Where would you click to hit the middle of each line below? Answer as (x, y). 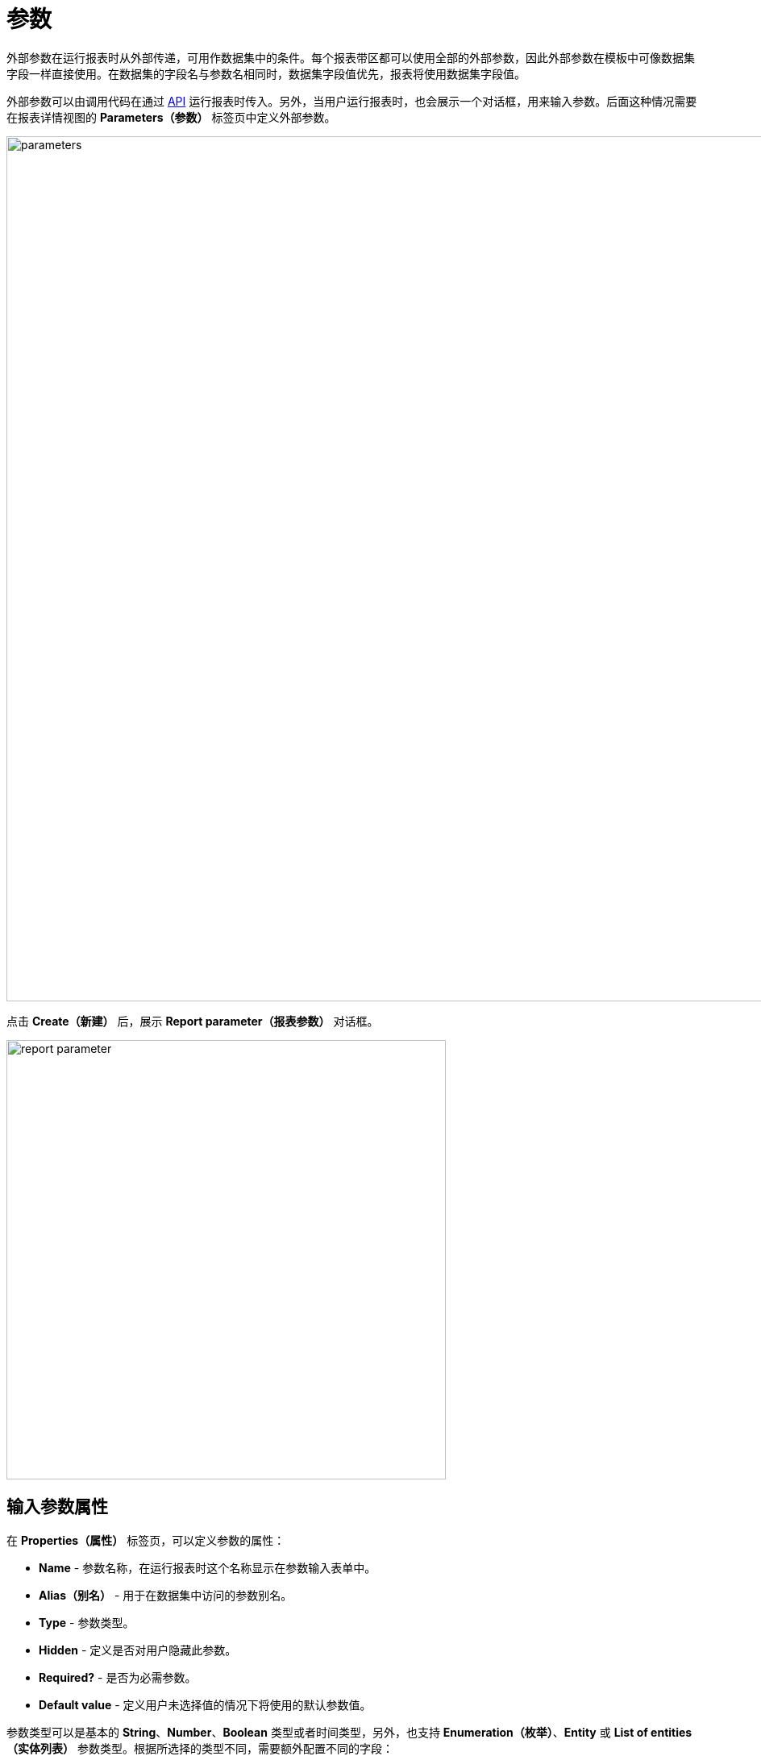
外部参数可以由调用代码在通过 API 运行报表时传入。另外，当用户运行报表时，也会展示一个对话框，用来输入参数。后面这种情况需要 (352, 101)
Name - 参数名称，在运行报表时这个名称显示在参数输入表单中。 (208, 1567)
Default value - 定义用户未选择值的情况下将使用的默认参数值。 (205, 1704)
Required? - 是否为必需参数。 (118, 1677)
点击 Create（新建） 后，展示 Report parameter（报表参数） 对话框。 (193, 1021)
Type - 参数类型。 (87, 1622)
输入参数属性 (57, 1507)
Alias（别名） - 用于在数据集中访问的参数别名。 (166, 1595)
